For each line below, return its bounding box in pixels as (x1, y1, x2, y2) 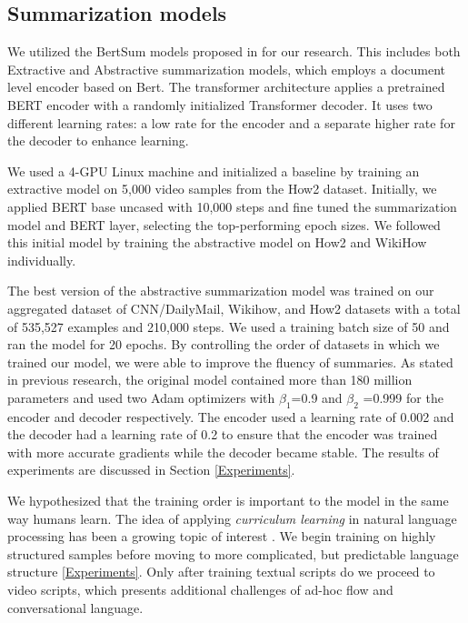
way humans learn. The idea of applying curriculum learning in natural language (7, 508, 457, 528)
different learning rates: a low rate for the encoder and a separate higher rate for (7, 113, 455, 132)
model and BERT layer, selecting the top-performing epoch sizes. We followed (7, 215, 441, 234)
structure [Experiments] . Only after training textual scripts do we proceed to (7, 562, 435, 581)
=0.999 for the (363, 387, 443, 407)
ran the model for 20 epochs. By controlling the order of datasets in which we (7, 335, 440, 354)
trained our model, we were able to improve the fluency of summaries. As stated (7, 352, 453, 371)
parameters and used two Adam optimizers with (7, 387, 275, 407)
